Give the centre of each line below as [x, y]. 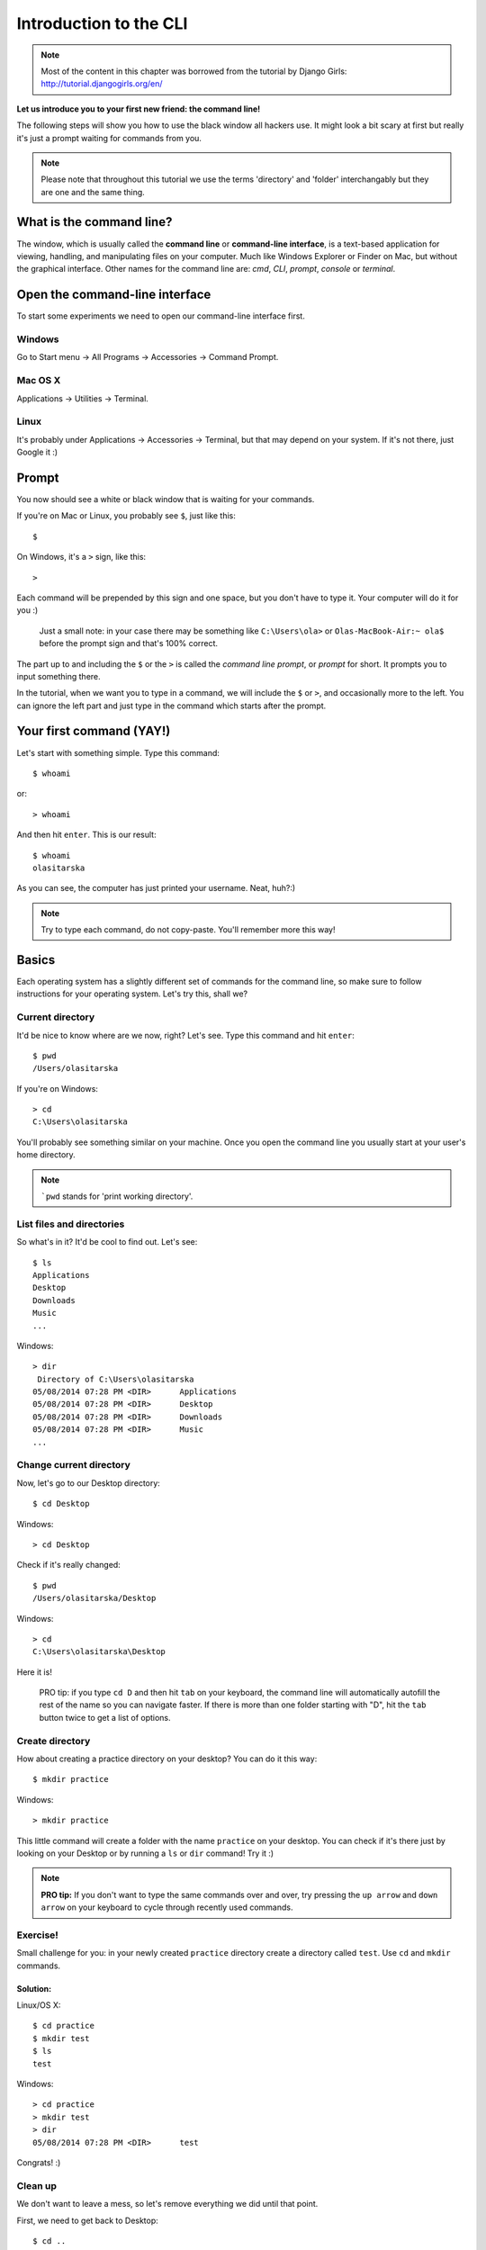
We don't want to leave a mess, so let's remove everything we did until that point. [167, 2204]
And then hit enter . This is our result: [86, 835]
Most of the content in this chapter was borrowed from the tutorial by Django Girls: [194, 71]
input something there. [58, 676]
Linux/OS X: [39, 2005]
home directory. [46, 1155]
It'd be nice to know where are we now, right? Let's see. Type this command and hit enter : [185, 1035]
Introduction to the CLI [102, 23]
